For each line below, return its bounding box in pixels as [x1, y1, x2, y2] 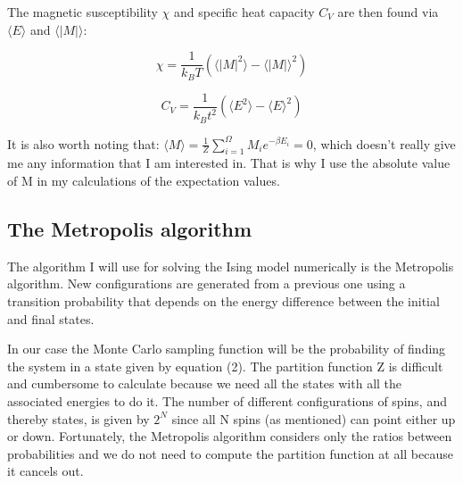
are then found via [337, 3, 439, 21]
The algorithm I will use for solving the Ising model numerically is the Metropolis [7, 256, 454, 275]
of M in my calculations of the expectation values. [7, 171, 280, 189]
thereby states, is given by [7, 409, 150, 428]
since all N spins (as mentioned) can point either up [171, 409, 456, 428]
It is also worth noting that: [7, 134, 160, 153]
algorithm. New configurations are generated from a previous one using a [7, 274, 406, 293]
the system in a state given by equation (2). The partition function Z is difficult [7, 356, 443, 375]
